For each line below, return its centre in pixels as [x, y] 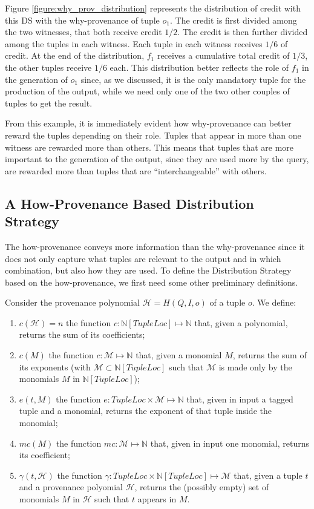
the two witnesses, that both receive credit [83, 32]
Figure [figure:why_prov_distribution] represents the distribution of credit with [153, 8]
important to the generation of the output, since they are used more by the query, [157, 159]
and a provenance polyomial [71, 487]
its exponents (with [55, 366]
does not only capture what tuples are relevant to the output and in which [143, 258]
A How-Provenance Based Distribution [129, 203]
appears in [157, 499]
